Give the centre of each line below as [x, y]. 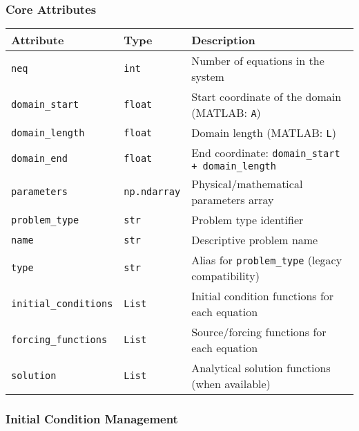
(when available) [231, 384]
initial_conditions [62, 304]
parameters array [233, 200]
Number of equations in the [258, 61]
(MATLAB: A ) [226, 113]
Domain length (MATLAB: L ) [264, 133]
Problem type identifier [248, 220]
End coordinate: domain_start [266, 153]
